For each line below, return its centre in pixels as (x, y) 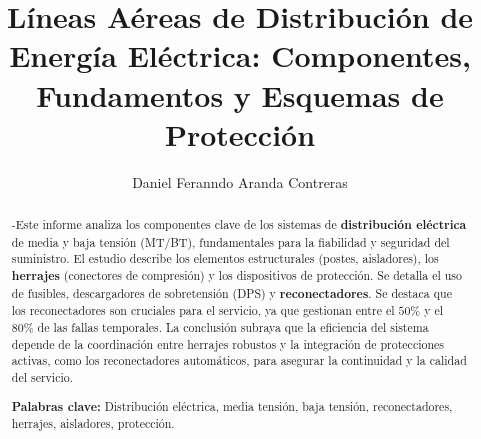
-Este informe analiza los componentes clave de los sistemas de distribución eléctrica (239, 225)
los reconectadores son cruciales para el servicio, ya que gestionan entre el (203, 310)
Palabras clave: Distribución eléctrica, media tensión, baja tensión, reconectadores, (232, 406)
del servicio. (42, 376)
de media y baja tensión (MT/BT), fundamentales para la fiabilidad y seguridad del (230, 241)
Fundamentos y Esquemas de (240, 94)
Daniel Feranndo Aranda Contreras (240, 181)
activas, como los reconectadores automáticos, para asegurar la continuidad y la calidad (239, 360)
